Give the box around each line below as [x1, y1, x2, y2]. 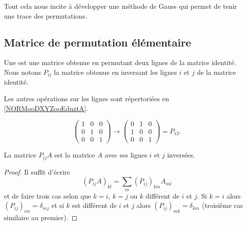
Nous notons [4, 67, 41, 77]
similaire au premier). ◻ [4, 212, 78, 223]
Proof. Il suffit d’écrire [4, 166, 70, 177]
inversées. [167, 150, 195, 160]
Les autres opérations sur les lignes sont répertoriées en [4, 93, 169, 104]
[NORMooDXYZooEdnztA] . [4, 103, 88, 113]
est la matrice [54, 150, 95, 160]
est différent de [72, 200, 117, 210]
